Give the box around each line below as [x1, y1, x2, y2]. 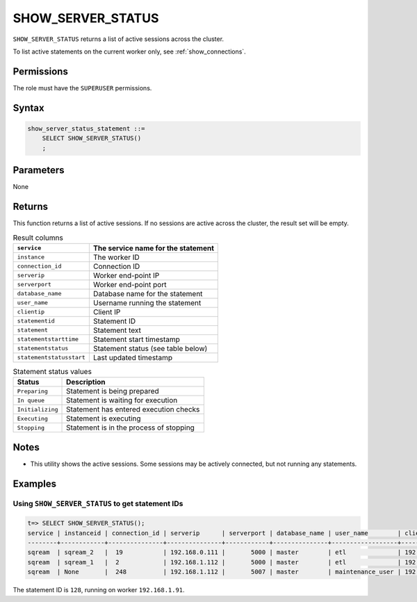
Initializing [17, 405, 58, 413]
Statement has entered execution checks [66, 405, 200, 414]
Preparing [17, 387, 49, 395]
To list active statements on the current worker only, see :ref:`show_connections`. [13, 47, 246, 56]
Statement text [92, 325, 142, 335]
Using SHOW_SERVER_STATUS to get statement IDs [13, 499, 183, 509]
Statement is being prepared [66, 387, 159, 396]
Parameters [13, 164, 65, 177]
